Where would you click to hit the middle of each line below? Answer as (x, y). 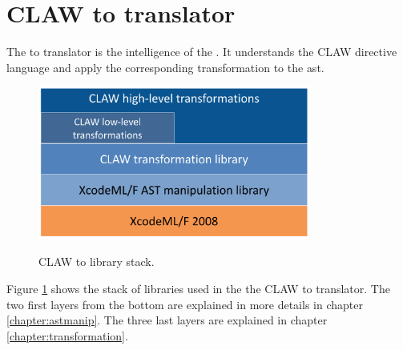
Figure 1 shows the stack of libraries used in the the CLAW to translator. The (198, 288)
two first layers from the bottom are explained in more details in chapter (185, 304)
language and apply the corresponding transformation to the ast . (165, 67)
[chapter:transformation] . (67, 335)
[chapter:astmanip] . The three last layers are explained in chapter (167, 320)
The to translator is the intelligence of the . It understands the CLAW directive (202, 52)
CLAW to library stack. (97, 261)
